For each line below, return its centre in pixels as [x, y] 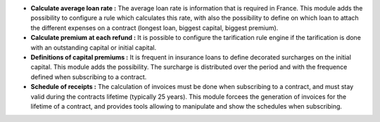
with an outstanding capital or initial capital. [94, 47]
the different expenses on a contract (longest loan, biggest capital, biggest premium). [154, 27]
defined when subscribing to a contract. [89, 76]
